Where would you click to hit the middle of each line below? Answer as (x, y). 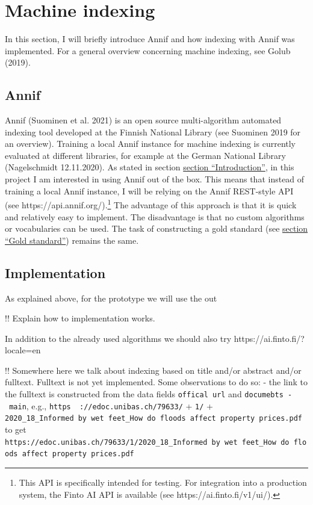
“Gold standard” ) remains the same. (72, 240)
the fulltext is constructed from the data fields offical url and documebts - (149, 394)
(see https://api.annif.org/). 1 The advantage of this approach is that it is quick (151, 204)
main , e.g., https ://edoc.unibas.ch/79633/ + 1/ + (111, 405)
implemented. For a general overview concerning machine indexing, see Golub (148, 50)
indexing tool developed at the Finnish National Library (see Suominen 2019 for (153, 132)
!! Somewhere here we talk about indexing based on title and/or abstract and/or (153, 370)
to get (16, 429)
